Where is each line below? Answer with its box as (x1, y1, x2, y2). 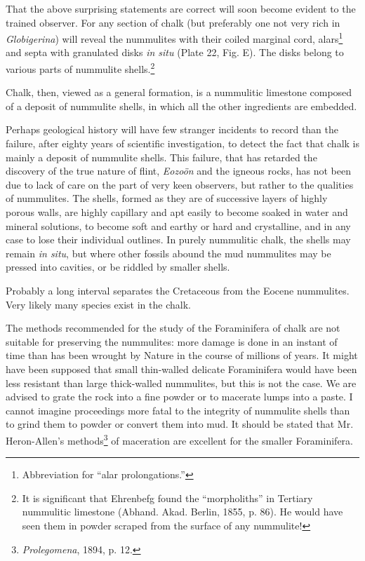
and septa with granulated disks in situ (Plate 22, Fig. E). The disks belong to (6, 45, 344, 60)
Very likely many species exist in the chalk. (6, 297, 191, 311)
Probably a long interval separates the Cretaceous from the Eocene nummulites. (6, 283, 350, 297)
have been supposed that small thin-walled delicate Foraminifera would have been (6, 361, 357, 376)
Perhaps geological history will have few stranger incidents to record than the (6, 122, 339, 137)
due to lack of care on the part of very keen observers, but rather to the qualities (6, 177, 354, 191)
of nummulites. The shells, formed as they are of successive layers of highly (6, 191, 328, 205)
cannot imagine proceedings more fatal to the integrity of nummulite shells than (6, 403, 350, 417)
